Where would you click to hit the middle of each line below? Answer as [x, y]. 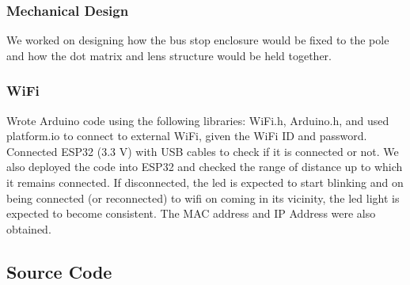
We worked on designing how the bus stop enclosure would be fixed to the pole [198, 40]
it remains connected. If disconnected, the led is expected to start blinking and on [205, 182]
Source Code [59, 271]
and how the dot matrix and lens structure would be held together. [169, 55]
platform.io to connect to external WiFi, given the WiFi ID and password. [187, 136]
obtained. [29, 228]
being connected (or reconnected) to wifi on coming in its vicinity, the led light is [203, 198]
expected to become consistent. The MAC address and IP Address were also [191, 213]
